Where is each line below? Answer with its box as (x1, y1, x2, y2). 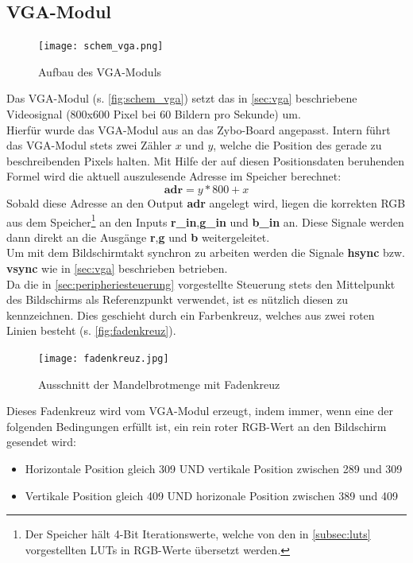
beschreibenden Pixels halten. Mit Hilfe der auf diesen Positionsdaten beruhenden (6, 152, 405, 169)
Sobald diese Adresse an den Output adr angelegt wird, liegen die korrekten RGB (6, 195, 406, 212)
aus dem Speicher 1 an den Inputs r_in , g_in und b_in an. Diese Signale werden (6, 211, 404, 230)
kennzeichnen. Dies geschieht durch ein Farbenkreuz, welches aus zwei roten (6, 306, 375, 323)
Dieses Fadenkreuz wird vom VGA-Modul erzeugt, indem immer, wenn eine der (6, 402, 393, 419)
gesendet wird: (6, 433, 77, 450)
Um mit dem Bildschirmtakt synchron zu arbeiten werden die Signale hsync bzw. (6, 244, 406, 261)
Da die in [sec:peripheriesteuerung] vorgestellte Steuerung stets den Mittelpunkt (6, 275, 396, 292)
